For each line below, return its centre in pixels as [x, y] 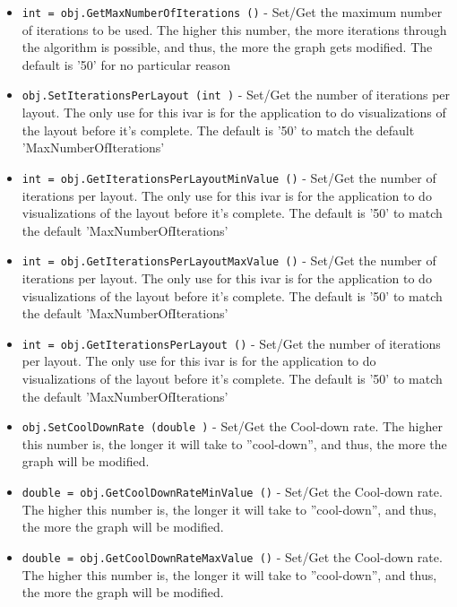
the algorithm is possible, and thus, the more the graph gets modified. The [227, 47]
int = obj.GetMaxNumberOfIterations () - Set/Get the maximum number [232, 12]
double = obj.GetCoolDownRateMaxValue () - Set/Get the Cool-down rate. [232, 556]
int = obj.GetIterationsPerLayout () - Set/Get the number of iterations [231, 343]
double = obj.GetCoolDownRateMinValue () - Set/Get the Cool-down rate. [232, 492]
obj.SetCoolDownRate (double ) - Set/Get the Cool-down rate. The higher [232, 426]
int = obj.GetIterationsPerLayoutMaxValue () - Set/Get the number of [229, 260]
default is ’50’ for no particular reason [126, 64]
